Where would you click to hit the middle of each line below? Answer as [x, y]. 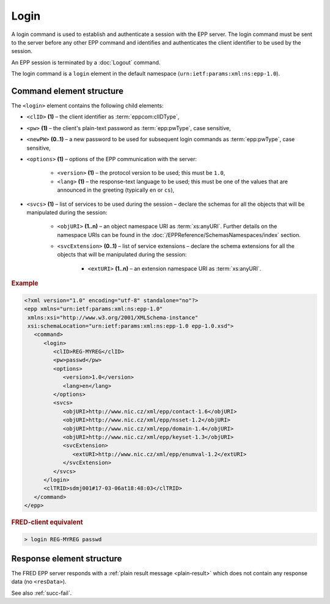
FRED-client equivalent [47, 522]
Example [25, 283]
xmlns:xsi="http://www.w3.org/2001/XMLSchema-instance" [113, 317]
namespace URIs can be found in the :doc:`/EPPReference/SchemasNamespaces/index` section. [179, 235]
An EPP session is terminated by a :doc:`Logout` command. [86, 62]
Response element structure [67, 559]
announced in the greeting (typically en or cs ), [116, 190]
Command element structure [68, 91]
